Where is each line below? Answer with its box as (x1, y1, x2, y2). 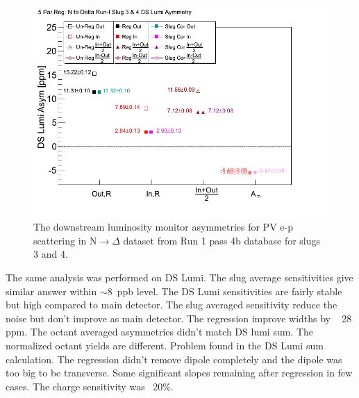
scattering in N (33, 233, 97, 247)
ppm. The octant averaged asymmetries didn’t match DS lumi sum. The (6, 324, 314, 339)
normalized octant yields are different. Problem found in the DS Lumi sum (6, 338, 324, 353)
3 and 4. (33, 247, 68, 261)
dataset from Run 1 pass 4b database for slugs (123, 233, 321, 247)
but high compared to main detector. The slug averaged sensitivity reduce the (6, 297, 337, 312)
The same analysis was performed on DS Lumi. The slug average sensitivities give (6, 270, 353, 285)
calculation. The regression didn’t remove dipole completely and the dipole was (6, 351, 342, 366)
